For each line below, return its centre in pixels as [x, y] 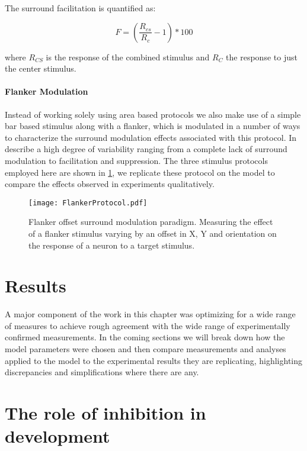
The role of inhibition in [105, 413]
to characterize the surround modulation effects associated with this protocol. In [151, 137]
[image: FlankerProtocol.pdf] [88, 203]
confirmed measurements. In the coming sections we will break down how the [145, 337]
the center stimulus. [41, 68]
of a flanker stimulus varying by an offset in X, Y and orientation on [153, 233]
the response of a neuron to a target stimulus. [112, 245]
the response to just [262, 57]
